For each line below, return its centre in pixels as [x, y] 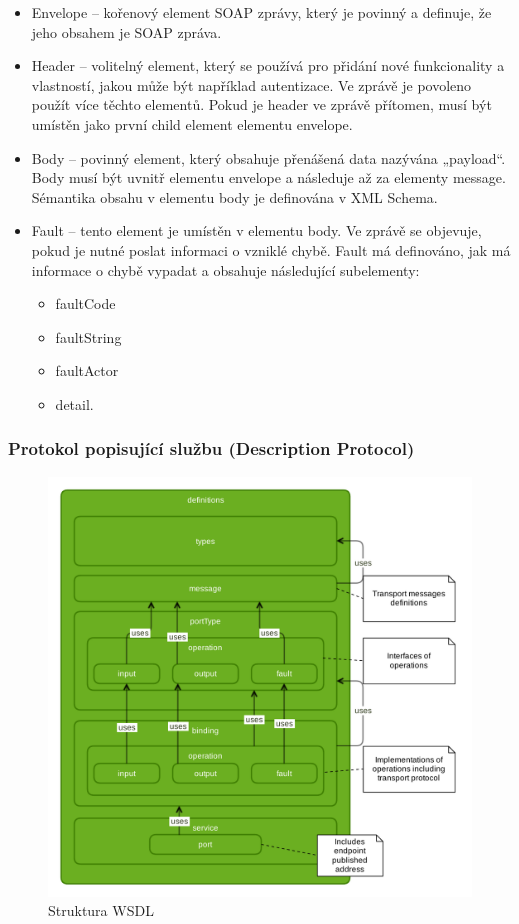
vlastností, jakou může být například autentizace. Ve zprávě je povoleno [251, 84]
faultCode [85, 303]
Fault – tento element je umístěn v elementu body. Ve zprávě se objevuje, [256, 230]
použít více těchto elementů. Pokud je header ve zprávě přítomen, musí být [261, 104]
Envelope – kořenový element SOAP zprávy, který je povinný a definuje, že [261, 12]
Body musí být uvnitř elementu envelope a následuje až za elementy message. [268, 177]
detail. [74, 403]
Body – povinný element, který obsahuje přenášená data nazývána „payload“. [268, 157]
